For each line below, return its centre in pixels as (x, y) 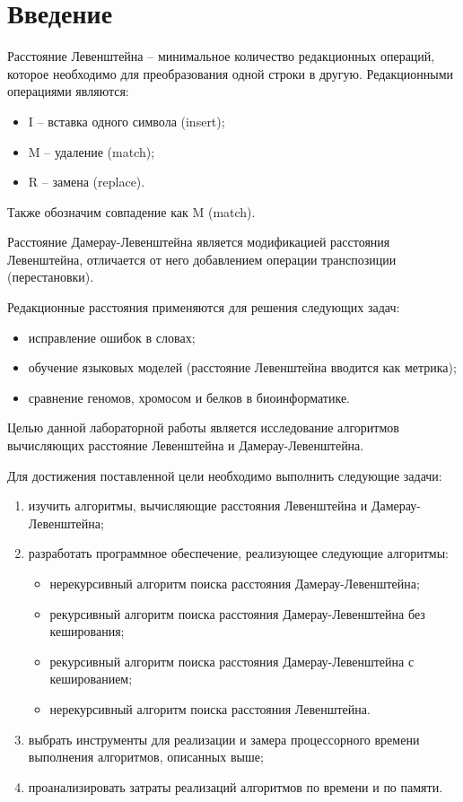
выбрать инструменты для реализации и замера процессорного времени (224, 739)
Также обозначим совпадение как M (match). (131, 211)
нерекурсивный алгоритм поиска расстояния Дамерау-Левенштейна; (235, 583)
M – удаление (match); (92, 151)
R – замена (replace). (87, 182)
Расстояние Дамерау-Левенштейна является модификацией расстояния (199, 242)
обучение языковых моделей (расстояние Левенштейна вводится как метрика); (242, 367)
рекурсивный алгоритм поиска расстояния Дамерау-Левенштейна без (237, 613)
